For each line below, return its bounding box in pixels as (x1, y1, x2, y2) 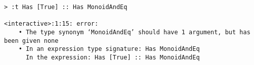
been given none (4, 37, 59, 44)
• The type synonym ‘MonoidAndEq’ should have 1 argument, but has (18, 28, 250, 36)
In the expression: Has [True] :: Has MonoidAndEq (25, 53, 200, 61)
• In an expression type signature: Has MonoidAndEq (18, 45, 200, 53)
